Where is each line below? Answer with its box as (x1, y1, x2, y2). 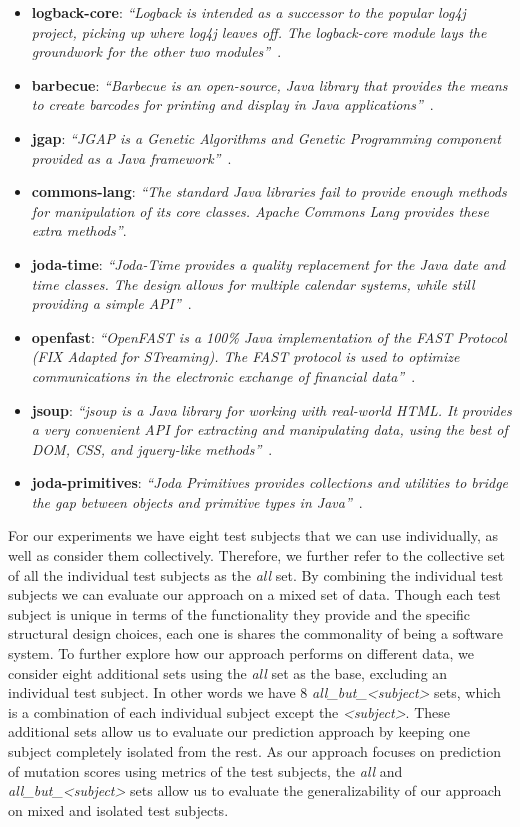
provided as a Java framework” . (31, 147, 232, 168)
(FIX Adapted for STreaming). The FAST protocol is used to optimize (31, 346, 460, 367)
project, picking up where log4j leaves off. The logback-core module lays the (31, 21, 487, 42)
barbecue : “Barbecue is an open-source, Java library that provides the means (31, 74, 508, 95)
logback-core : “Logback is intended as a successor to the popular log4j (31, 2, 466, 22)
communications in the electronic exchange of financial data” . (31, 365, 416, 386)
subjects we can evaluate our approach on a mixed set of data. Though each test (8, 584, 501, 605)
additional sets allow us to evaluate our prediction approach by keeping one (8, 721, 470, 742)
